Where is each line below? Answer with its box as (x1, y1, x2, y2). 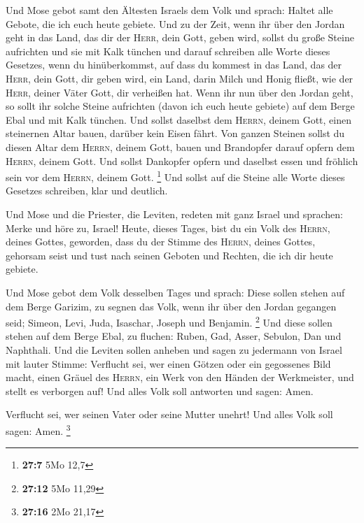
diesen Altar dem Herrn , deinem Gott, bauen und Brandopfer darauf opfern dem (6, 139, 355, 154)
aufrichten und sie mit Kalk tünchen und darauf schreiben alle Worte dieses (6, 43, 330, 58)
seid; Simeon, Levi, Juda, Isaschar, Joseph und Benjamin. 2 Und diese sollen (6, 313, 332, 329)
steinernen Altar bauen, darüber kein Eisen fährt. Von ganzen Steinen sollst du (6, 126, 345, 141)
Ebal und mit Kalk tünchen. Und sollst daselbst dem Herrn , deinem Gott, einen (6, 112, 351, 127)
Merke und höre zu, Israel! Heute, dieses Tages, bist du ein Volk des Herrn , (6, 220, 330, 235)
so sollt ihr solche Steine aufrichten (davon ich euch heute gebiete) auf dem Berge (6, 99, 355, 113)
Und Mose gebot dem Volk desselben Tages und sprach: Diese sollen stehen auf (6, 285, 345, 299)
